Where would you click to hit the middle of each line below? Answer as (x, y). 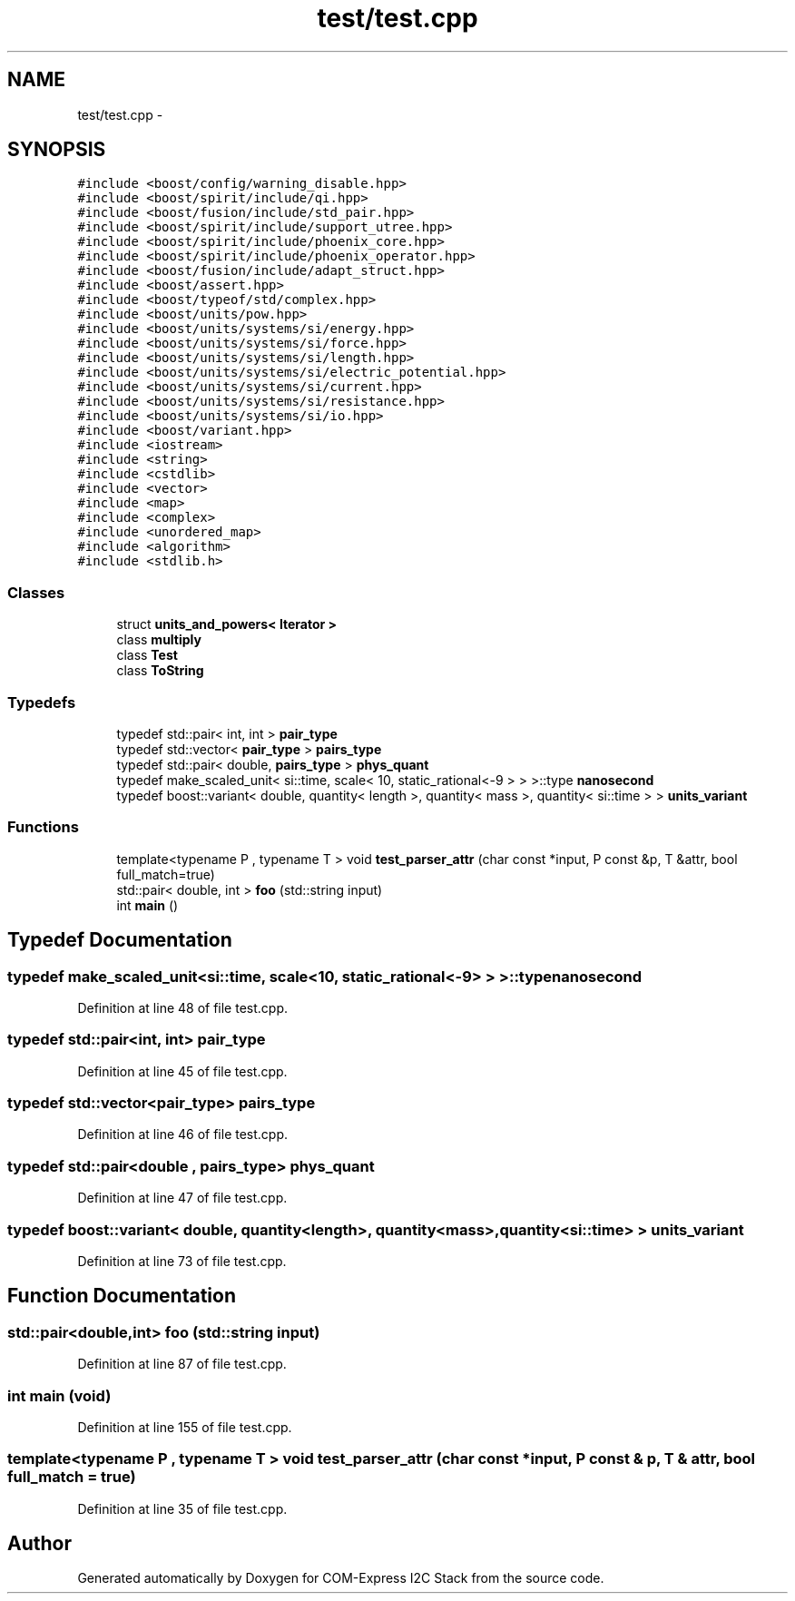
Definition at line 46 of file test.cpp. (183, 1134)
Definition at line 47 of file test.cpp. (182, 1198)
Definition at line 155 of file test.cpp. (185, 1427)
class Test (147, 655)
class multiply (159, 640)
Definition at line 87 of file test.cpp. (182, 1364)
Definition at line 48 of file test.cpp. (182, 1007)
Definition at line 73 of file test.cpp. (182, 1261)
